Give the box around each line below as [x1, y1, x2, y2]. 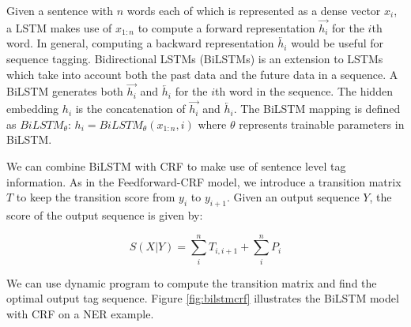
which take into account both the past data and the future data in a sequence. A [6, 66, 398, 82]
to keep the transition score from [16, 189, 175, 205]
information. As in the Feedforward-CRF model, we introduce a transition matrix [6, 173, 402, 190]
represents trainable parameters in [239, 115, 405, 132]
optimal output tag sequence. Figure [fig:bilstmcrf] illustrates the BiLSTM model [6, 290, 399, 306]
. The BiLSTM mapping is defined [233, 100, 401, 117]
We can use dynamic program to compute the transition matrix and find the [6, 274, 377, 291]
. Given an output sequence [226, 189, 360, 205]
